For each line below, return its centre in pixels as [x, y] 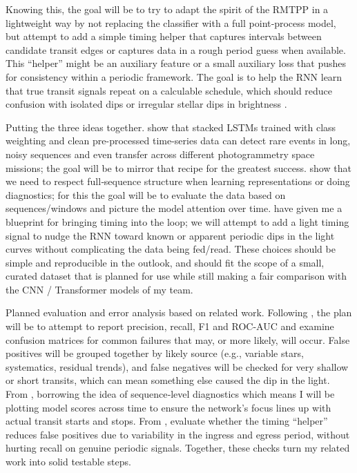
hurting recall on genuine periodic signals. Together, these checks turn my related [178, 448]
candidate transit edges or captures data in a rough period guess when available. [176, 49]
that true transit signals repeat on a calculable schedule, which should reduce [169, 90]
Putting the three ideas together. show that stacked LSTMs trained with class [171, 127]
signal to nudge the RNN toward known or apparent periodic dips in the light [170, 235]
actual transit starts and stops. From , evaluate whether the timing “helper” [167, 421]
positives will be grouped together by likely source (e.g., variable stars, [155, 353]
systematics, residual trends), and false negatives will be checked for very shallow [177, 366]
